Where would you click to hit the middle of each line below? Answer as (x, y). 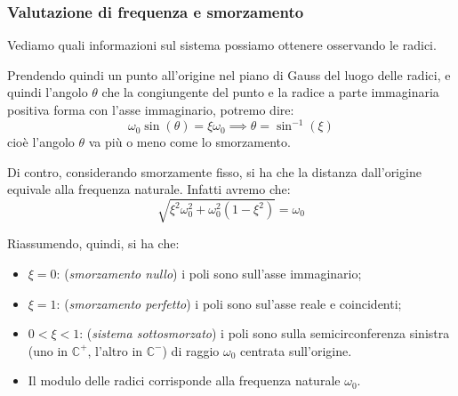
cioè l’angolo (41, 142)
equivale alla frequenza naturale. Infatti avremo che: (149, 189)
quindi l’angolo (48, 92)
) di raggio (191, 350)
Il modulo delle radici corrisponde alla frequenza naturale (184, 380)
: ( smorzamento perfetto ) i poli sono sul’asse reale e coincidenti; (229, 303)
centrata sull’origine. (296, 350)
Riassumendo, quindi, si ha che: (93, 243)
